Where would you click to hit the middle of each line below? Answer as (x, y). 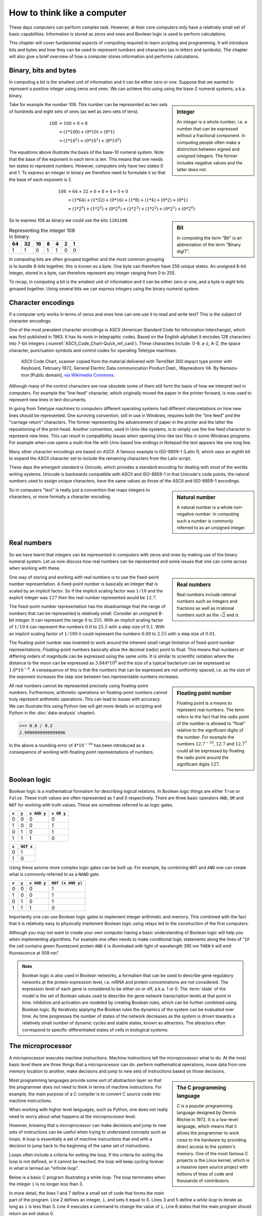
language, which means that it (207, 1127)
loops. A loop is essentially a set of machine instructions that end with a (81, 1139)
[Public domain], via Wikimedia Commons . (73, 375)
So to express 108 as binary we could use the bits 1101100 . (69, 220)
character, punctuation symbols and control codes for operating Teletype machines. (93, 350)
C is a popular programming (205, 1106)
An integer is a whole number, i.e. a (212, 122)
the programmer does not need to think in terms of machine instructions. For (85, 1087)
